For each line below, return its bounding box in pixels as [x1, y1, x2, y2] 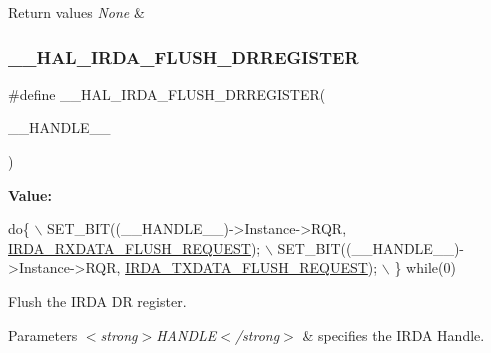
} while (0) [394, 257, 456, 278]
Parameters [8, 324, 78, 345]
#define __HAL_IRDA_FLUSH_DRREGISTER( [8, 83, 326, 104]
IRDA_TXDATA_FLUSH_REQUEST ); [125, 257, 378, 278]
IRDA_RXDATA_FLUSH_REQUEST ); [8, 237, 261, 258]
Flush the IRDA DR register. [8, 290, 187, 311]
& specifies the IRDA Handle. [302, 324, 485, 345]
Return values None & [8, 2, 145, 22]
